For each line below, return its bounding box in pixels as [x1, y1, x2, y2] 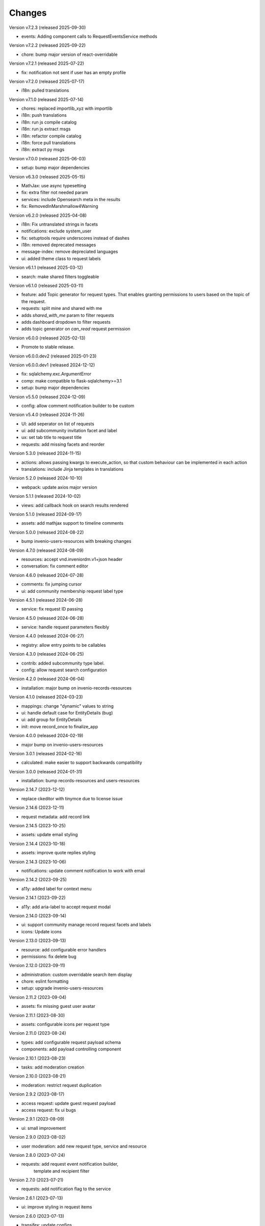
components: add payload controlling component [21, 1046, 121, 1052]
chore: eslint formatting [21, 978, 69, 984]
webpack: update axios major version [21, 484, 98, 490]
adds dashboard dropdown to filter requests [21, 319, 111, 325]
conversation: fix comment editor [21, 563, 88, 569]
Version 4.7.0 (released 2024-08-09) [9, 547, 84, 553]
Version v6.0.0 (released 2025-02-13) [9, 335, 86, 341]
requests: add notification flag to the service [21, 1186, 111, 1192]
